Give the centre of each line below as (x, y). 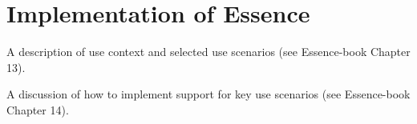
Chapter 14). (38, 109)
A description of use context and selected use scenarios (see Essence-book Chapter (208, 52)
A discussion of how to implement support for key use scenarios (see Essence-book (208, 94)
